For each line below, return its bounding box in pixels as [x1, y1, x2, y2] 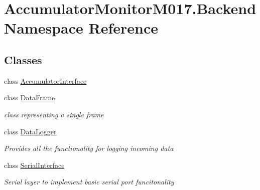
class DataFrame [4, 92, 55, 103]
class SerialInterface [4, 159, 65, 170]
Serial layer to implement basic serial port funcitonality [4, 176, 174, 187]
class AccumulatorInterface [4, 75, 87, 86]
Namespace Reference [4, 18, 158, 38]
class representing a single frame [4, 109, 104, 119]
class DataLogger [4, 126, 57, 136]
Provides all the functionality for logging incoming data [4, 143, 174, 153]
